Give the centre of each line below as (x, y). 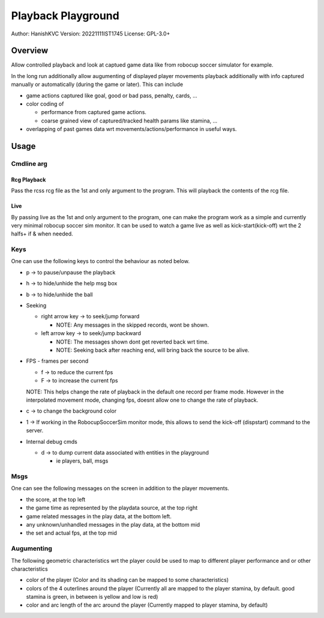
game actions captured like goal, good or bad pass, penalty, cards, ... (112, 95)
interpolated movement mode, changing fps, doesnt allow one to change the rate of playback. (142, 400)
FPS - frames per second (57, 361)
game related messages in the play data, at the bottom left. (99, 516)
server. (35, 431)
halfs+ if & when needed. (42, 234)
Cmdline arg (29, 163)
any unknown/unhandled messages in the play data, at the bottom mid (113, 524)
